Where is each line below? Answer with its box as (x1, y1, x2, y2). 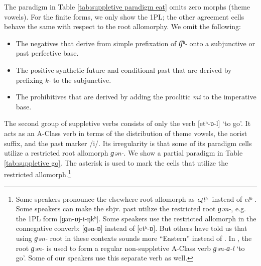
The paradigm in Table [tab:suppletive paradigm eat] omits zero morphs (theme (4, 2, 250, 12)
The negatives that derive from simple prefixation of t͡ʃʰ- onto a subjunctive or (16, 38, 255, 48)
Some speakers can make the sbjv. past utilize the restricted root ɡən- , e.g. (16, 203, 246, 214)
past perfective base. (16, 48, 79, 58)
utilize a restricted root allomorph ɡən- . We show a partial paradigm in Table (4, 148, 243, 158)
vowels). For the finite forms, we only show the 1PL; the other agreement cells (4, 11, 244, 22)
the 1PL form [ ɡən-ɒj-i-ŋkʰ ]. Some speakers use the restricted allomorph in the (16, 213, 256, 223)
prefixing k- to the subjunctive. (16, 74, 111, 85)
